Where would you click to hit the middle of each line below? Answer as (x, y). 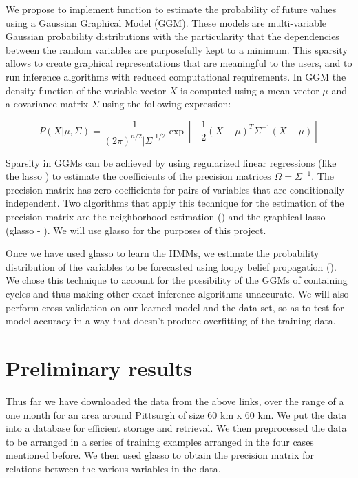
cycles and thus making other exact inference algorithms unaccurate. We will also (177, 294)
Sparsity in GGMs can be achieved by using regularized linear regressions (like (171, 162)
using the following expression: (167, 104)
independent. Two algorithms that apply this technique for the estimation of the (175, 203)
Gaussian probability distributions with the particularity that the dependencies (172, 36)
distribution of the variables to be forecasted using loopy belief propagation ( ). (171, 266)
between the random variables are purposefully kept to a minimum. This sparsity (177, 49)
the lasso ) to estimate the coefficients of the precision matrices (138, 176)
